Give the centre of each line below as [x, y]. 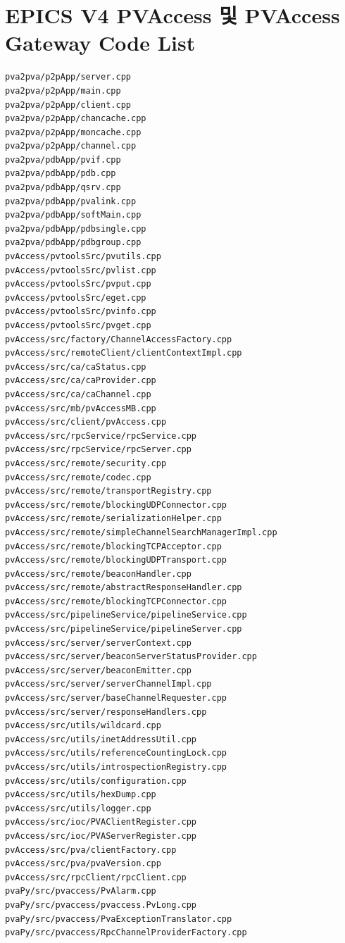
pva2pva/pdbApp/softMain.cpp [73, 215]
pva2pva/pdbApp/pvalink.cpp [71, 201]
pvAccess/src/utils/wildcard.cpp [83, 726]
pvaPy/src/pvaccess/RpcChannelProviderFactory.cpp [126, 933]
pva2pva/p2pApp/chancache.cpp [76, 119]
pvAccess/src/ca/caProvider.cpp [81, 381]
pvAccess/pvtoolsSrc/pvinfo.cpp [81, 312]
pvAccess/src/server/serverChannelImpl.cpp [108, 684]
